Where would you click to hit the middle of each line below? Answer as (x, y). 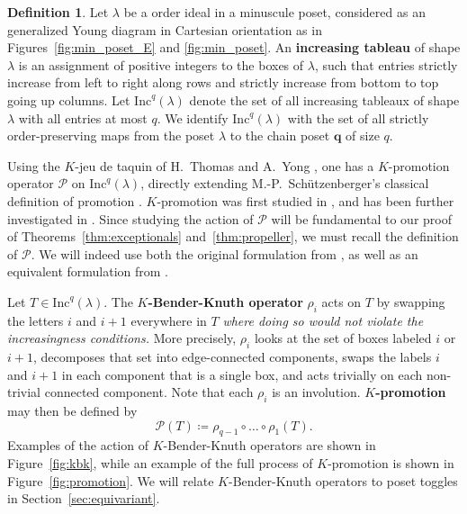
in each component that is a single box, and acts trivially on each (242, 374)
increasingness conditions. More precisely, (122, 338)
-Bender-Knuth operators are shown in (269, 445)
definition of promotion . (75, 200)
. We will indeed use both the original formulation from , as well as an (225, 253)
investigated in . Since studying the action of (130, 218)
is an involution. (316, 392)
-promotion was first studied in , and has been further (305, 200)
